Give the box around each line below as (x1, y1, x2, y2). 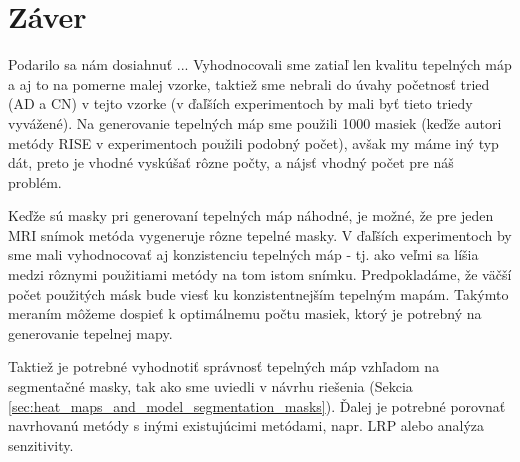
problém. (8, 171, 62, 192)
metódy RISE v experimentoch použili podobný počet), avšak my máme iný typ (8, 132, 499, 153)
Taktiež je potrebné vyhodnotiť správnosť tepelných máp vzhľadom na (8, 356, 440, 377)
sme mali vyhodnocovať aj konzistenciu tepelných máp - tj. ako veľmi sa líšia (8, 244, 479, 265)
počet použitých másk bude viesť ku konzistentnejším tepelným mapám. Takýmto (8, 283, 509, 304)
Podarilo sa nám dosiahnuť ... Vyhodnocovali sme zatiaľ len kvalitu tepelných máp (8, 54, 512, 75)
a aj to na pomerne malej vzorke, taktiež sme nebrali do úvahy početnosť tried (8, 73, 490, 94)
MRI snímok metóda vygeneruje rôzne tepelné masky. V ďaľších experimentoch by (8, 224, 512, 245)
